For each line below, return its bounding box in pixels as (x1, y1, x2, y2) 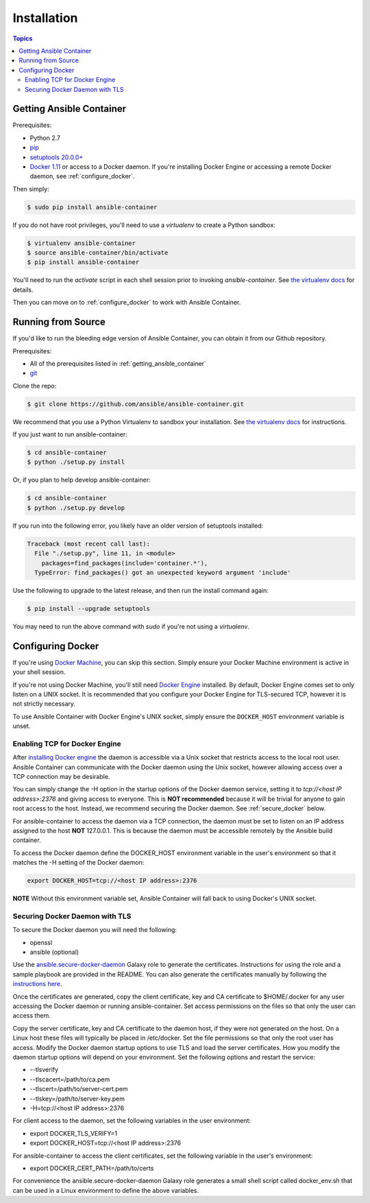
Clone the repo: (12, 382, 57, 390)
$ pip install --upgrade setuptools (27, 605, 151, 612)
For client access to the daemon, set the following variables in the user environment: (12, 1117, 251, 1125)
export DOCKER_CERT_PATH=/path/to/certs (29, 1164, 154, 1172)
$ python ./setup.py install (27, 458, 125, 466)
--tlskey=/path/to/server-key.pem (29, 1095, 125, 1103)
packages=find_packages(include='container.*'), (41, 559, 208, 567)
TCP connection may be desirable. (12, 773, 110, 781)
